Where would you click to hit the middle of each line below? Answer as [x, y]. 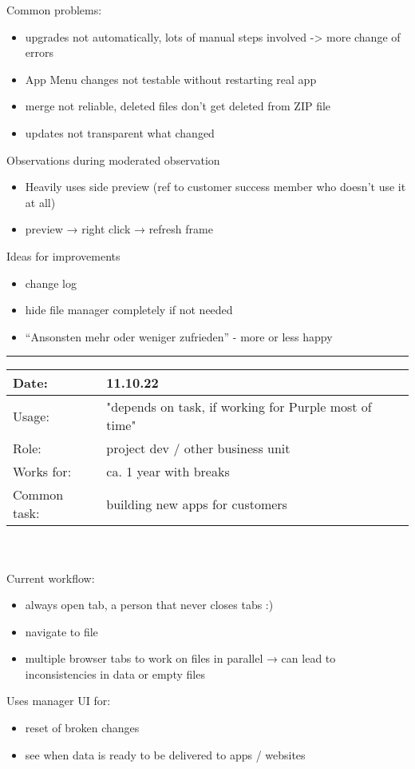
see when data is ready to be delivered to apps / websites [165, 754]
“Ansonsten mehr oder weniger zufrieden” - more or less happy [179, 336]
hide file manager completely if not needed [129, 310]
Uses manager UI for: [59, 701]
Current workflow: [51, 578]
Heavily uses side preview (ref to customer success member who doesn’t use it [215, 187]
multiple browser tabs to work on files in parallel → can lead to [180, 658]
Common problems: [54, 10]
